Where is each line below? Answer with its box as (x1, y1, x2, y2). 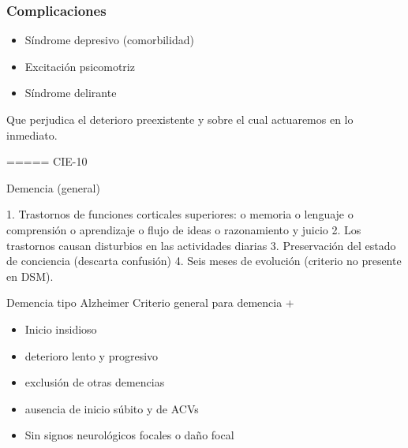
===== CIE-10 (6, 153, 88, 170)
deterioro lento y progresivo (24, 347, 159, 364)
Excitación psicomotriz (24, 58, 135, 74)
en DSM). (6, 267, 54, 284)
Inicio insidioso (24, 320, 97, 337)
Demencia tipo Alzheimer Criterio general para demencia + (6, 294, 294, 311)
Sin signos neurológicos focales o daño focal (24, 427, 234, 443)
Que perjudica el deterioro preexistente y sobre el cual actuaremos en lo (6, 111, 354, 127)
